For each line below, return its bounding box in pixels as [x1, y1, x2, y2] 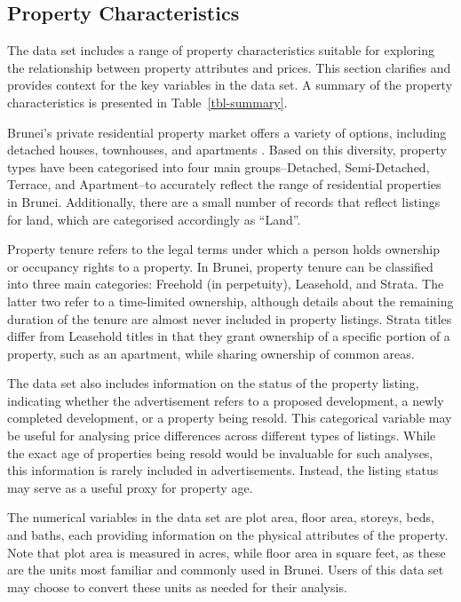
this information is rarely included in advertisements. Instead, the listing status [7, 461, 439, 479]
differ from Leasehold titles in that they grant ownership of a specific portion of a [7, 327, 450, 345]
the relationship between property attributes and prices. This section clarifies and [7, 58, 451, 76]
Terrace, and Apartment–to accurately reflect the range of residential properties [7, 175, 441, 194]
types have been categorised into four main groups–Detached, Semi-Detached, [7, 157, 430, 176]
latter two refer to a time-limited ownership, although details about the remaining [7, 291, 454, 310]
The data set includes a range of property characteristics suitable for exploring [7, 41, 434, 59]
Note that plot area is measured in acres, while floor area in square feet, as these [7, 543, 446, 561]
